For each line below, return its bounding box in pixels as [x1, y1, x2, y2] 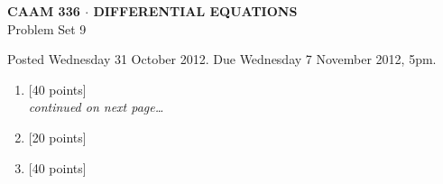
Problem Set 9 [7, 19, 87, 38]
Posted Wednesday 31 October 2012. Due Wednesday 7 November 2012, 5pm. [7, 50, 437, 69]
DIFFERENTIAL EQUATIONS [93, 2, 298, 20]
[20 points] [28, 127, 87, 146]
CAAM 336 [7, 2, 80, 20]
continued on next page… [28, 97, 164, 116]
